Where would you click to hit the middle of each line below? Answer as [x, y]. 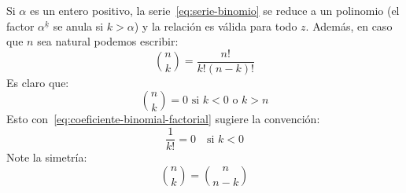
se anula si [78, 25]
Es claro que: [38, 82]
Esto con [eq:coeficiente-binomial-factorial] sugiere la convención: [163, 119]
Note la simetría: [47, 157]
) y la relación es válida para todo [216, 25]
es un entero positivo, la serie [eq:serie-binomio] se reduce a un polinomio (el [214, 10]
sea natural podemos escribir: [108, 41]
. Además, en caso [349, 25]
